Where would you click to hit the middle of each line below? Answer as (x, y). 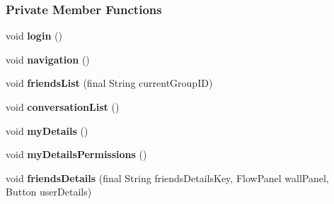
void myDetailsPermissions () (76, 154)
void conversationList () (63, 107)
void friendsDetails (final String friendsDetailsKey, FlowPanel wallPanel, (167, 178)
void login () (34, 36)
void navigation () (48, 59)
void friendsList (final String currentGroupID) (109, 83)
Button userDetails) (49, 192)
